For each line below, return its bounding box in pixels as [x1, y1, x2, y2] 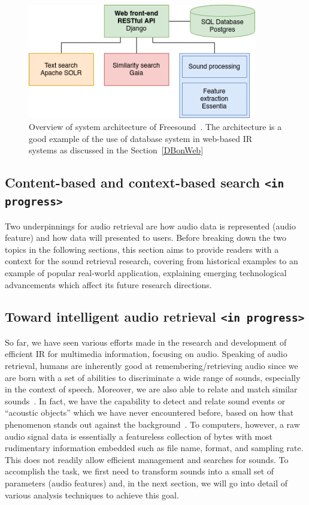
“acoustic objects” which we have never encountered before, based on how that [5, 406, 294, 419]
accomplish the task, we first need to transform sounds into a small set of [5, 465, 274, 477]
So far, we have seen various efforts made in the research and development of [5, 335, 287, 348]
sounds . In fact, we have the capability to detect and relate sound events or [5, 394, 286, 407]
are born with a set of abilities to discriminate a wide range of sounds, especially [5, 371, 301, 383]
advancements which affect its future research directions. [5, 278, 212, 291]
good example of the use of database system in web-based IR [29, 132, 253, 144]
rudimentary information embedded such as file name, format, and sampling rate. [5, 442, 304, 454]
